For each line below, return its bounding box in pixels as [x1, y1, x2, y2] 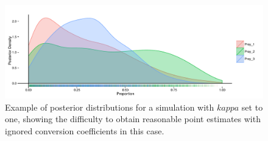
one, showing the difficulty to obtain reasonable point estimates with [5, 112, 261, 125]
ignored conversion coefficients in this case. [5, 124, 164, 137]
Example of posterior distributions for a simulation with [5, 100, 214, 113]
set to [241, 100, 263, 113]
